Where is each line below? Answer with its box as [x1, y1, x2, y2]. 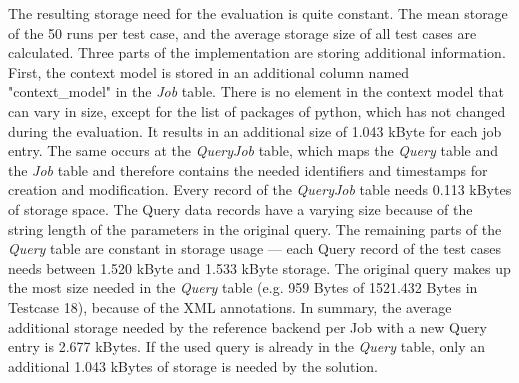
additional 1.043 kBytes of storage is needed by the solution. [8, 355, 378, 376]
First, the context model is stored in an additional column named [8, 61, 410, 82]
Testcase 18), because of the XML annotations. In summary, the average [8, 296, 452, 317]
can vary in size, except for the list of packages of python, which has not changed [8, 100, 506, 121]
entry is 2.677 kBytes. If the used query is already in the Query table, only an [8, 336, 486, 357]
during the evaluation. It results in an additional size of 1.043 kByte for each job [8, 120, 502, 141]
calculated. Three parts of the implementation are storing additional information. [8, 42, 506, 63]
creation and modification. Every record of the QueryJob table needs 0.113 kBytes [8, 179, 512, 200]
